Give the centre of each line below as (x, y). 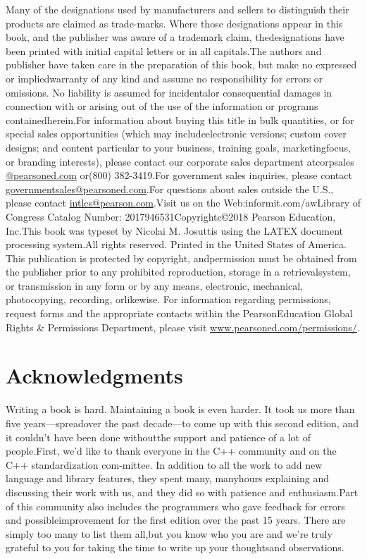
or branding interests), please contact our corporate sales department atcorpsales (180, 161)
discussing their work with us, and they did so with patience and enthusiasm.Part (182, 492)
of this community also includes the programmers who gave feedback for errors (175, 506)
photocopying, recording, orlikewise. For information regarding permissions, (168, 299)
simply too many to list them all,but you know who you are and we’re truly (169, 533)
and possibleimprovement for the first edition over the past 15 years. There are (176, 520)
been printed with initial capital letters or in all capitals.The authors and (164, 50)
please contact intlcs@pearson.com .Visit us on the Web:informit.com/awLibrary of (183, 203)
